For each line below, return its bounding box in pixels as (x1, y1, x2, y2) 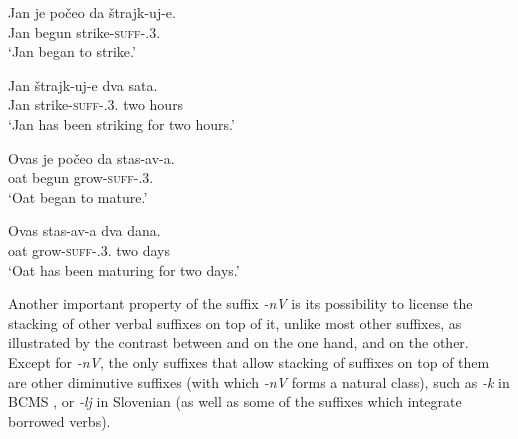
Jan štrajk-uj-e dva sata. (8, 74, 158, 95)
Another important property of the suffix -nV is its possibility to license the (8, 293, 473, 314)
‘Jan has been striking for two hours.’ (8, 113, 235, 134)
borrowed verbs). (8, 410, 111, 431)
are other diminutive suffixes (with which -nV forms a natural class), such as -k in (8, 371, 510, 392)
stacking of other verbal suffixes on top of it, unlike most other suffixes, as (8, 312, 462, 333)
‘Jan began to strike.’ (8, 41, 136, 62)
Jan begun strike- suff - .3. (8, 21, 161, 42)
